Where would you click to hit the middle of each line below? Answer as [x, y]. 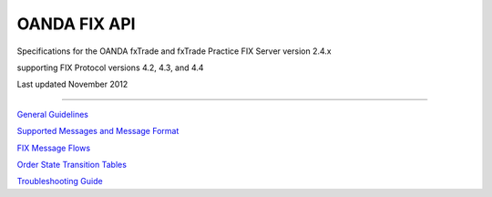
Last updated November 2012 [72, 84]
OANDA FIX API [76, 24]
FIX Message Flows [54, 148]
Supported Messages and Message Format [98, 131]
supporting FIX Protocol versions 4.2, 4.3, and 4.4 [110, 67]
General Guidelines [52, 114]
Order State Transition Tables [72, 164]
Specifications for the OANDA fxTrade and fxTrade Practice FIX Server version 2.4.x [174, 51]
